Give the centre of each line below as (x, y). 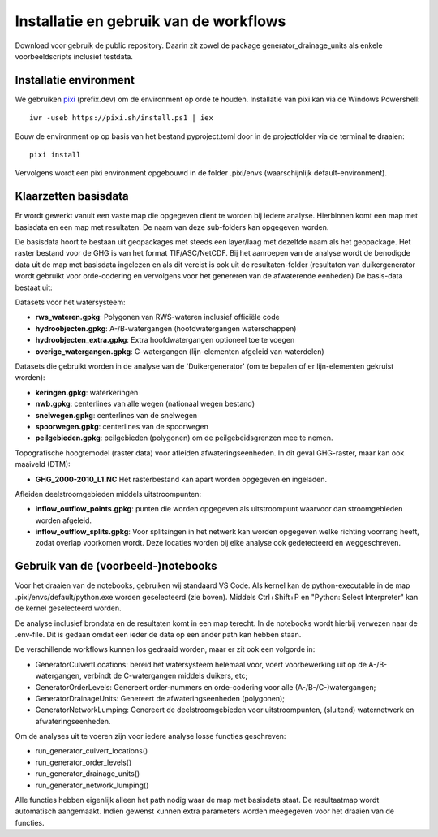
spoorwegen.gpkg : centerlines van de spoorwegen (122, 426)
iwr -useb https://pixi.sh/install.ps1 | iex (122, 118)
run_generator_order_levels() (84, 762)
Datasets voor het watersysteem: (70, 302)
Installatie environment (75, 80)
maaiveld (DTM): (43, 464)
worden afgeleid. (64, 520)
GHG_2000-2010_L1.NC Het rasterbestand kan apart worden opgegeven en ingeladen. (181, 479)
